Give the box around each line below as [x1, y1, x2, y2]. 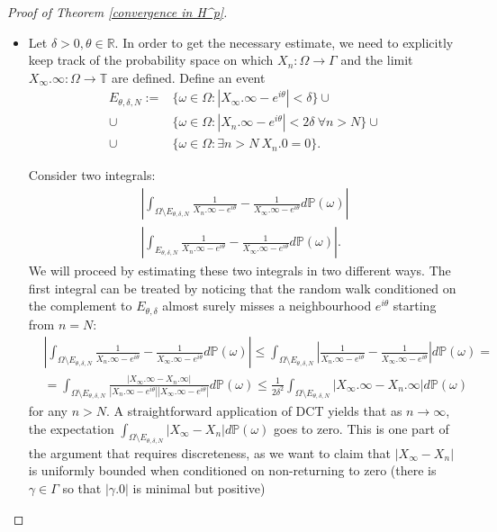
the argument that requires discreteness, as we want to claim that [28, 443, 392, 462]
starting [393, 296, 437, 315]
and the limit [340, 50, 413, 69]
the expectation [28, 419, 114, 437]
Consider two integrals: [28, 166, 156, 185]
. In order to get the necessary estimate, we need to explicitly [114, 32, 454, 51]
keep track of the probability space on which [28, 50, 274, 69]
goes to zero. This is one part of [274, 419, 449, 437]
